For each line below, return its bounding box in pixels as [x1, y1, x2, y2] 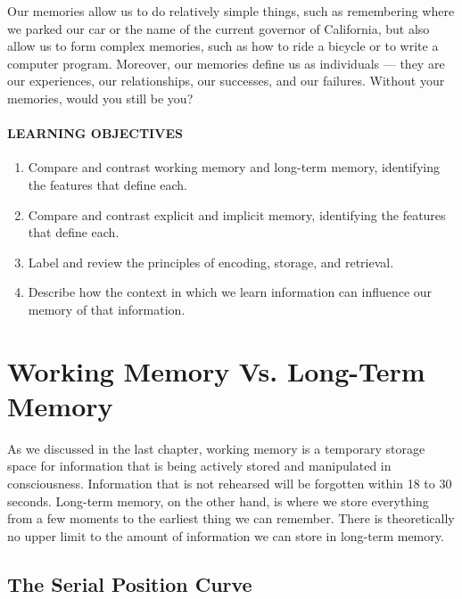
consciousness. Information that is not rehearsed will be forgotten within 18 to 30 [7, 474, 452, 493]
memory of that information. [28, 299, 186, 318]
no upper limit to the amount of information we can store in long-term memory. [7, 526, 444, 545]
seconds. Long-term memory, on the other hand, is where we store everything [7, 491, 429, 510]
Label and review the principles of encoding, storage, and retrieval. [28, 252, 394, 271]
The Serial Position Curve [7, 570, 252, 597]
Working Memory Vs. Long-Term [7, 352, 425, 389]
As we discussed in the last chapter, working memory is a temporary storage [7, 439, 425, 457]
